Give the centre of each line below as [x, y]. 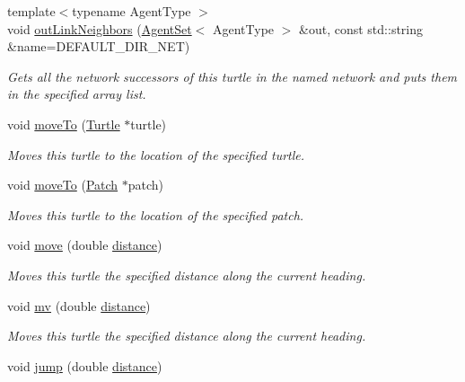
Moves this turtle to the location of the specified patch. [156, 214]
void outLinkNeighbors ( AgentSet [100, 28]
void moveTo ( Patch [63, 185]
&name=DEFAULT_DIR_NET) [99, 46]
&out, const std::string [361, 28]
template [31, 11]
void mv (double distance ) [79, 305]
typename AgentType [132, 11]
